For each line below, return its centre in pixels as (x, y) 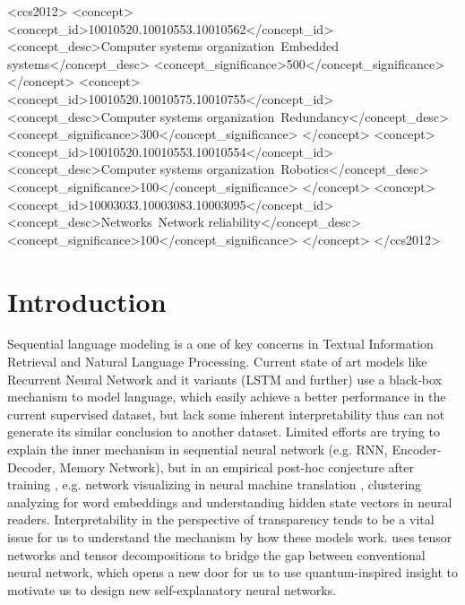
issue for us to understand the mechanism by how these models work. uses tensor (230, 536)
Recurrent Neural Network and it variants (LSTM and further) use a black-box (225, 379)
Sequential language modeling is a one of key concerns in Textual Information (220, 344)
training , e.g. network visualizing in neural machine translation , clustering (215, 484)
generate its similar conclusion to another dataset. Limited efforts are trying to (224, 432)
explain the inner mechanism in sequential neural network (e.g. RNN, (198, 449)
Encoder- (417, 449)
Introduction (87, 301)
